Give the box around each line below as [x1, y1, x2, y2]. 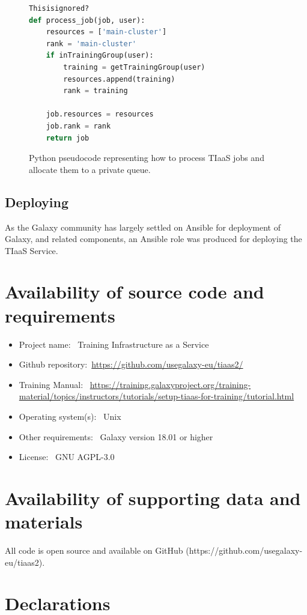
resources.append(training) [63, 74, 175, 83]
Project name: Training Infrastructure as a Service [19, 338, 209, 350]
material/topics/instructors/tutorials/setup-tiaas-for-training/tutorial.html [19, 390, 294, 402]
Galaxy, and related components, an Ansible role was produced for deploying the [5, 232, 302, 245]
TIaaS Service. [5, 244, 58, 256]
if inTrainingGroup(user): [46, 51, 154, 60]
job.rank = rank [46, 121, 111, 130]
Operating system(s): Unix [19, 410, 121, 422]
